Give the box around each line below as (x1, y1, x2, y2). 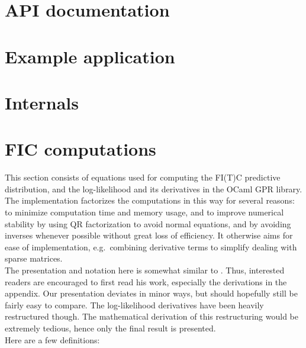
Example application (5, 44, 175, 68)
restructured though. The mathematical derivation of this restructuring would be (5, 310, 298, 323)
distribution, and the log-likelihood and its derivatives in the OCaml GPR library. (5, 182, 302, 195)
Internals (5, 90, 79, 114)
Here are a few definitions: (5, 333, 100, 346)
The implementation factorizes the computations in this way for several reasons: (5, 194, 295, 207)
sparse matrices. (5, 252, 63, 265)
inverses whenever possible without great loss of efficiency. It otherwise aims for (5, 229, 293, 241)
